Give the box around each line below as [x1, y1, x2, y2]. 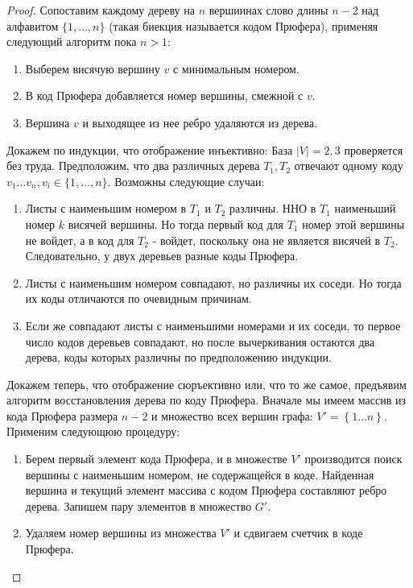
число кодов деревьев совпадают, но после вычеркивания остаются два [25, 333, 375, 350]
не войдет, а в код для [25, 231, 134, 248]
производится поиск [304, 450, 403, 467]
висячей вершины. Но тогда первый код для [68, 215, 284, 232]
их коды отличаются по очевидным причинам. [25, 290, 252, 307]
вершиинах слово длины [209, 2, 328, 18]
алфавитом [6, 17, 59, 34]
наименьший [334, 200, 396, 217]
